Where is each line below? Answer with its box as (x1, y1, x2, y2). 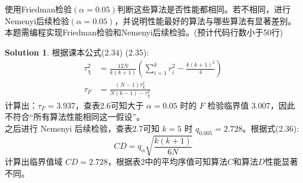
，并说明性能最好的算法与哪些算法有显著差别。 (114, 14, 297, 27)
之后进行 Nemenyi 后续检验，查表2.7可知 (5, 122, 160, 134)
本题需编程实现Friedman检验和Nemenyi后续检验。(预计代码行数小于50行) (5, 26, 283, 38)
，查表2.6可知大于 (75, 99, 144, 111)
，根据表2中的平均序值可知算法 (107, 155, 228, 168)
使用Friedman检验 (5, 3, 72, 15)
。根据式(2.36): (242, 122, 299, 134)
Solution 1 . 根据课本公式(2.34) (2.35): (5, 45, 149, 58)
